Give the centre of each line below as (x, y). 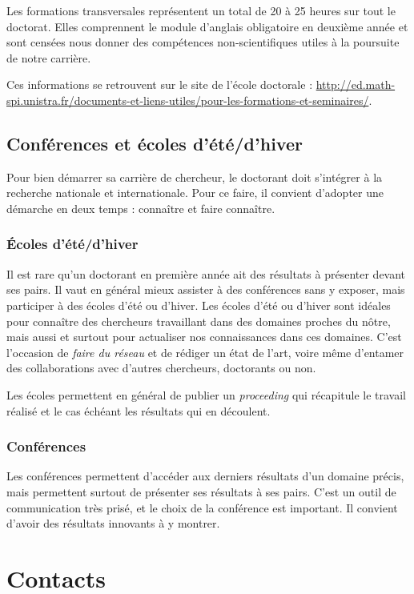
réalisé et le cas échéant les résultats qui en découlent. (139, 410)
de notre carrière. (49, 57)
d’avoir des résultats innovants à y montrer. (113, 523)
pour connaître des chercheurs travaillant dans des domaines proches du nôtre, (199, 321)
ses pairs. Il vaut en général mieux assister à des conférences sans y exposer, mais (206, 289)
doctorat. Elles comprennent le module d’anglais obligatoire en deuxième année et (207, 26)
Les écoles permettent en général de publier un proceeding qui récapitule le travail (206, 394)
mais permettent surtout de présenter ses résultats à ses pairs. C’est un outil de (201, 491)
